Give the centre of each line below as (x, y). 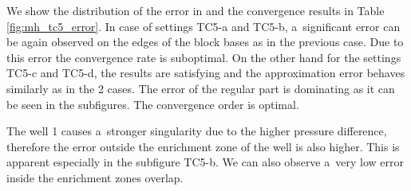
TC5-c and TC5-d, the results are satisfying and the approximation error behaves (206, 73)
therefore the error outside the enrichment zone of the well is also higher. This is (203, 146)
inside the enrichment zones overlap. (95, 177)
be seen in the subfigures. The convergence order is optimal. (153, 104)
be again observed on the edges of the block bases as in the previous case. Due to (205, 42)
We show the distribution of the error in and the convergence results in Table (196, 10)
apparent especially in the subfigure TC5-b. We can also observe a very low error (205, 162)
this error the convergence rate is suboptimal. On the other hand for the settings (204, 57)
